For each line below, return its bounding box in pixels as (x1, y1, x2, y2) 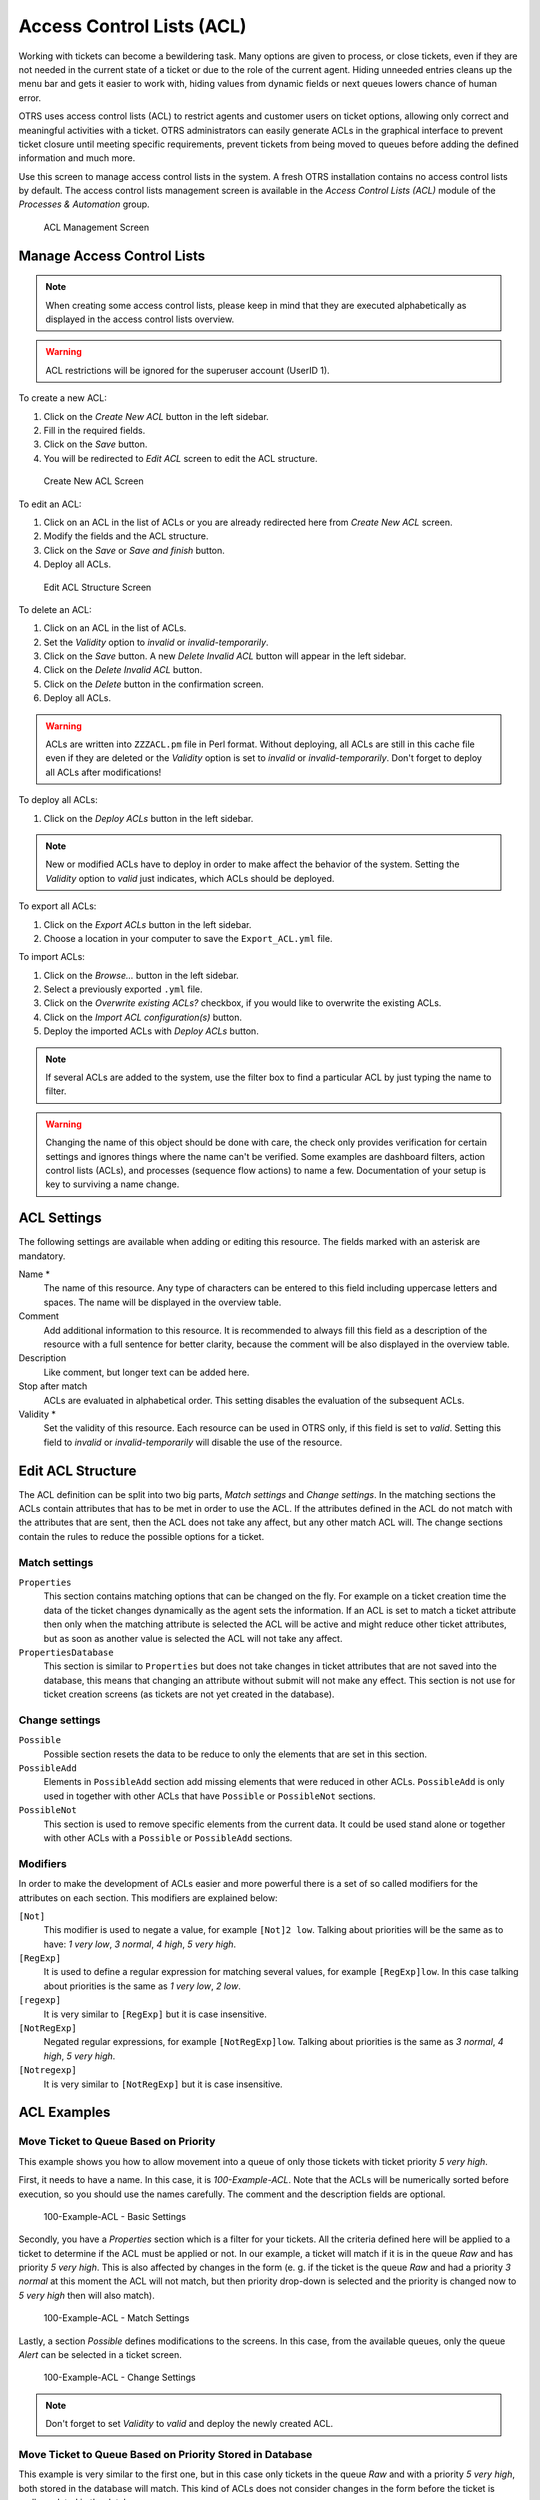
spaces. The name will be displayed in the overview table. (43, 1296, 282, 1308)
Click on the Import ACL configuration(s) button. (43, 1011, 243, 1023)
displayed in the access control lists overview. (45, 313, 235, 325)
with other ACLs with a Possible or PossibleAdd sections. (43, 1831, 293, 1844)
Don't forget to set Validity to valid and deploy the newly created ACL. (45, 2418, 334, 2430)
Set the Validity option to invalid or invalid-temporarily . (43, 636, 269, 648)
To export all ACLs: (18, 900, 97, 912)
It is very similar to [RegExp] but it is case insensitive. (43, 2008, 267, 2020)
